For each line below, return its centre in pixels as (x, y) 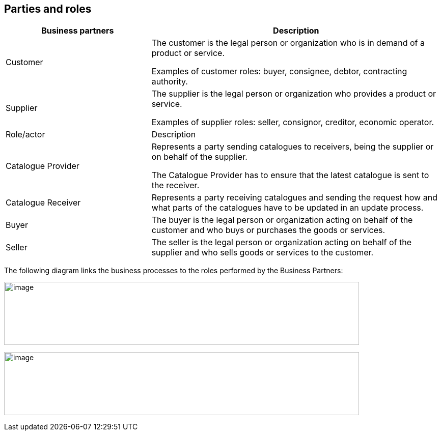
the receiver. (175, 185)
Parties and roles (48, 9)
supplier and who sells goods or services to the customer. (263, 253)
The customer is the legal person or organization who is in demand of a (288, 43)
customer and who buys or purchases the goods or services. (268, 230)
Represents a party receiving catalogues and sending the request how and (294, 198)
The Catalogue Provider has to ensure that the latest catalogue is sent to (290, 175)
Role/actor (25, 135)
